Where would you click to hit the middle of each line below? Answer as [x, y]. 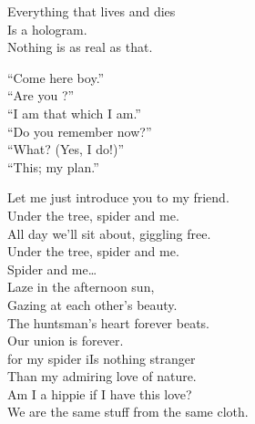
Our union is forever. [66, 341]
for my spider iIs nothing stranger [102, 358]
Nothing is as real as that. [80, 47]
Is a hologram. [47, 29]
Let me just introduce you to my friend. [118, 197]
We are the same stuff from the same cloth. [128, 412]
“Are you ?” [41, 95]
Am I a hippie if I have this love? [100, 393]
